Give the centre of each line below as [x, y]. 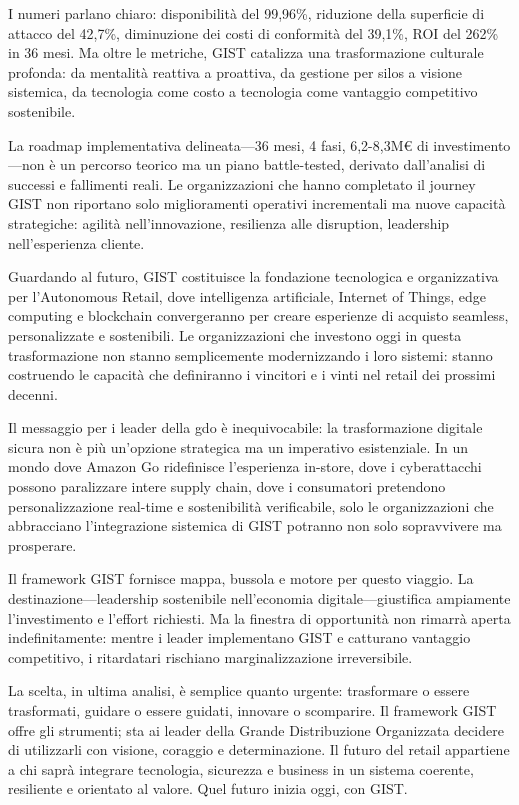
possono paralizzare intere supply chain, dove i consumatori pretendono [227, 486]
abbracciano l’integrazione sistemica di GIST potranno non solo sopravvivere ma [255, 525]
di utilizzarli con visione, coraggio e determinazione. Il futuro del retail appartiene [259, 749]
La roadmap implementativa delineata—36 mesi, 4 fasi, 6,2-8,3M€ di [218, 144]
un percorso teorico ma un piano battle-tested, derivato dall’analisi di [273, 164]
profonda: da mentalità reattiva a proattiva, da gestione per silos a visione [235, 71]
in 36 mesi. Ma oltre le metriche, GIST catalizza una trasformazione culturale [246, 52]
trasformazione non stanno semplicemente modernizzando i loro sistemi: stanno [250, 354]
